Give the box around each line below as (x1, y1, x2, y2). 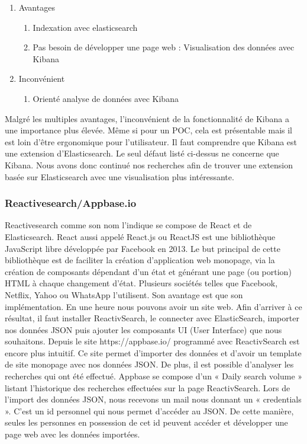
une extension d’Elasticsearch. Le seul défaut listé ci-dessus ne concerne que (5, 147, 279, 159)
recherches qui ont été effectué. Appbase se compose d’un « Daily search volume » (5, 370, 303, 382)
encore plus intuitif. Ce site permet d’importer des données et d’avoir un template (5, 346, 302, 359)
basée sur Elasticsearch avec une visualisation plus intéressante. (5, 170, 234, 183)
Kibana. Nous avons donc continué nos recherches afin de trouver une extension (5, 158, 293, 171)
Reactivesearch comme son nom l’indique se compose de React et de (5, 219, 252, 231)
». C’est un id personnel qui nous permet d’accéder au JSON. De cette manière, (5, 404, 294, 417)
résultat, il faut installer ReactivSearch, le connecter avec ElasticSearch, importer (5, 312, 299, 324)
